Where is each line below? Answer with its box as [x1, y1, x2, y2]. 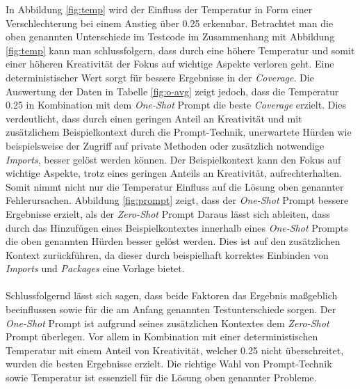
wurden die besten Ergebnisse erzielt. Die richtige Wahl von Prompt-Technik [6, 356, 332, 371]
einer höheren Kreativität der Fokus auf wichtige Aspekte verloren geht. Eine [6, 56, 334, 71]
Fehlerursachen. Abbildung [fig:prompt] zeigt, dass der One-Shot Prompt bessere [6, 193, 349, 207]
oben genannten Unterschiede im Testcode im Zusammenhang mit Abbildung [6, 29, 335, 44]
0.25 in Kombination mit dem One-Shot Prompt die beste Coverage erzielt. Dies [6, 97, 347, 112]
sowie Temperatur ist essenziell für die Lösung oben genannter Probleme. [6, 370, 317, 385]
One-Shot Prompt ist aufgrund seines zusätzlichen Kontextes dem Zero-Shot [6, 315, 329, 330]
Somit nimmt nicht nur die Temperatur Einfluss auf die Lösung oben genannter [6, 179, 344, 193]
